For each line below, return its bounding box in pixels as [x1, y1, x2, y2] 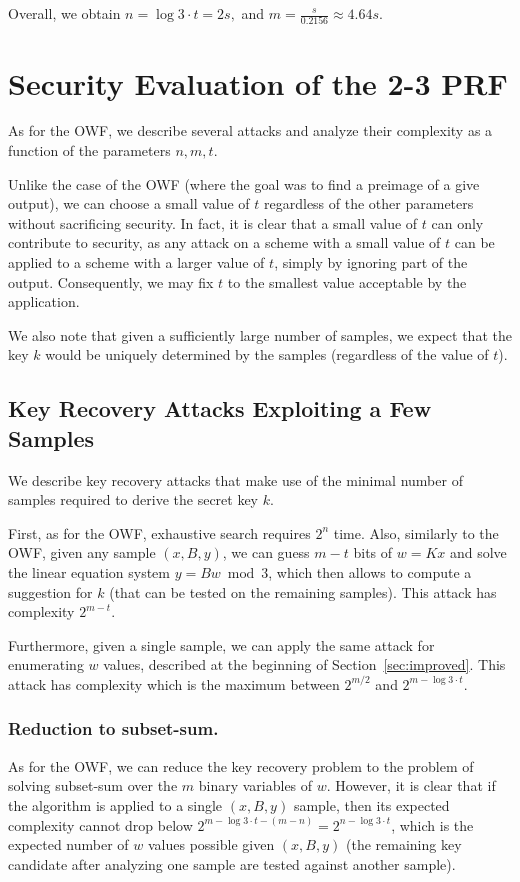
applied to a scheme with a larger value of [8, 252, 265, 272]
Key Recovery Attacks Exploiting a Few [8, 393, 432, 424]
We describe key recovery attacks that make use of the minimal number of [8, 469, 463, 490]
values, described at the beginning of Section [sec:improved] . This [103, 654, 506, 675]
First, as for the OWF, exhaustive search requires [8, 522, 311, 543]
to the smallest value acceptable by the [227, 271, 467, 292]
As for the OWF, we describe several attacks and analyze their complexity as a [8, 120, 493, 141]
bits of [353, 542, 393, 563]
